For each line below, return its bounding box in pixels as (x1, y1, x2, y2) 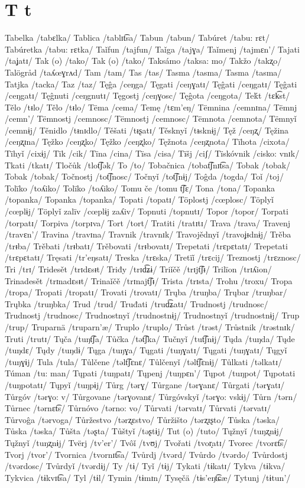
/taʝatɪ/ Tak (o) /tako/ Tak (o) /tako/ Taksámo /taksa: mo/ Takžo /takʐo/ (5, 54, 282, 67)
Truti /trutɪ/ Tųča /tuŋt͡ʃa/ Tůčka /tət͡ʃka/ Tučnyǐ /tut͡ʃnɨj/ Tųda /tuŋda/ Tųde (5, 332, 295, 344)
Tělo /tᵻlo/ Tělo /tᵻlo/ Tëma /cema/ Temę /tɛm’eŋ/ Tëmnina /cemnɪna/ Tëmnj (5, 100, 297, 113)
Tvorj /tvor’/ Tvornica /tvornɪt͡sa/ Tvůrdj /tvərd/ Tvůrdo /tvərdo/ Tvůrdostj (5, 448, 288, 460)
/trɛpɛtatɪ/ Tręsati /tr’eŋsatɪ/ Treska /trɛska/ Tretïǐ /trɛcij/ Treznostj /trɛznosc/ (5, 251, 301, 263)
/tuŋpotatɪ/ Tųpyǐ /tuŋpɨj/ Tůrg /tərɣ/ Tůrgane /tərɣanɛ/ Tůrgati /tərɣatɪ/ (5, 378, 285, 391)
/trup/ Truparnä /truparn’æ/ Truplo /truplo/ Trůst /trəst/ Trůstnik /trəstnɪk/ (5, 320, 295, 333)
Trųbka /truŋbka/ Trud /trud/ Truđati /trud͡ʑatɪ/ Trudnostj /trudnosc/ (5, 297, 268, 310)
